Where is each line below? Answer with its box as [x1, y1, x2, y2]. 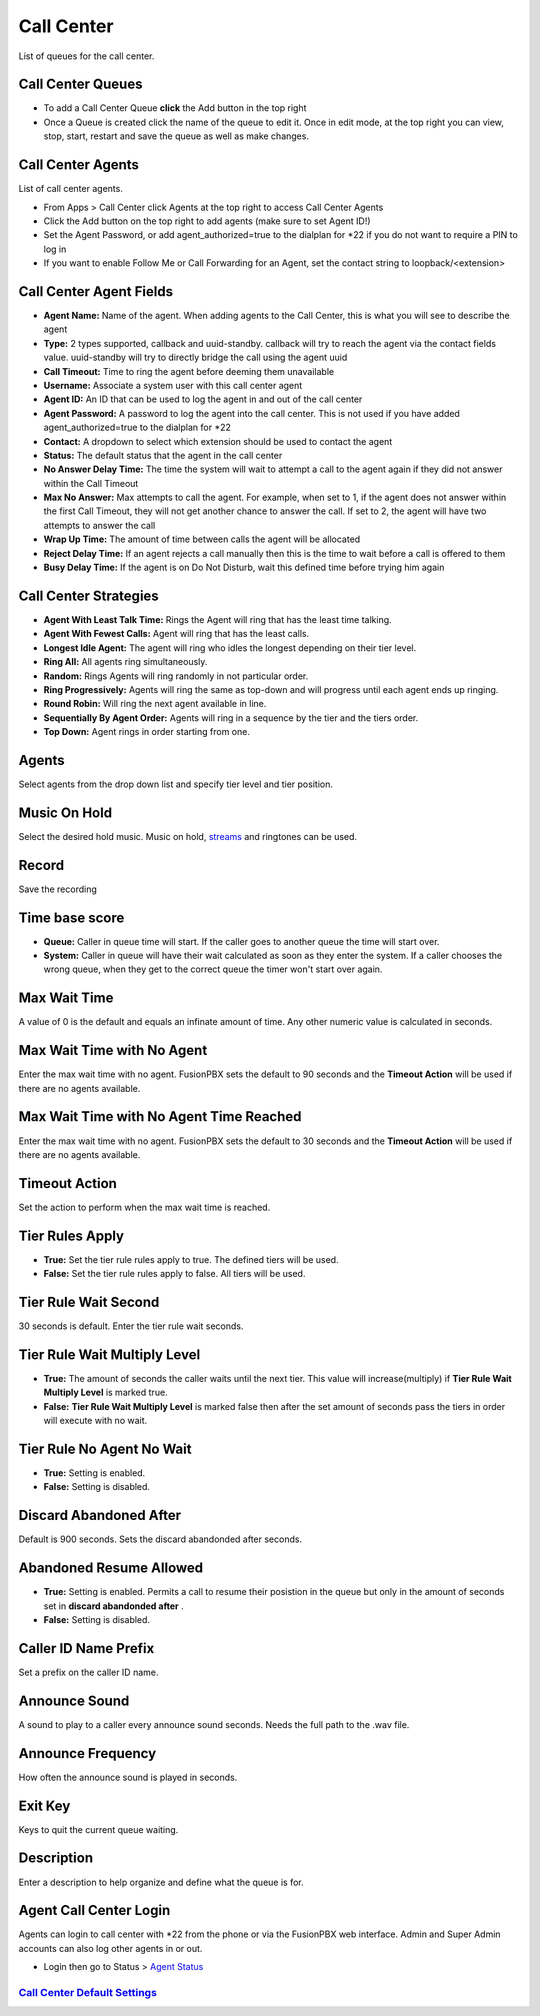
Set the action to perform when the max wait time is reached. [18, 1201, 271, 1213]
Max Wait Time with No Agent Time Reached [18, 1108, 302, 1125]
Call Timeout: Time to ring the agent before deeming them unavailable [43, 365, 335, 377]
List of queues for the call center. [18, 50, 155, 62]
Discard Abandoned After [18, 1507, 182, 1524]
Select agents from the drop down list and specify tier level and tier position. [18, 778, 334, 790]
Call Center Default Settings [18, 1986, 157, 2000]
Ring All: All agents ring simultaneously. [43, 656, 208, 668]
